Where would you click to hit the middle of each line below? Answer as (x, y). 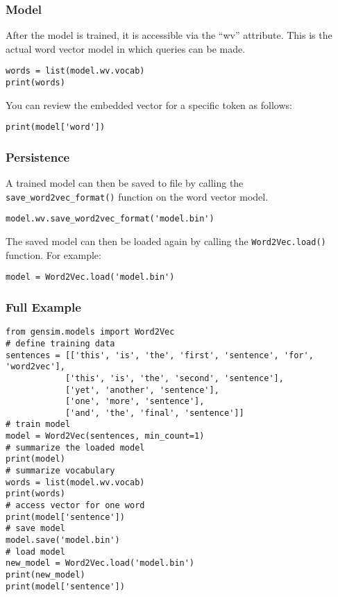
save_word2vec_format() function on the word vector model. (137, 196)
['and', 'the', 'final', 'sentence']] (154, 413)
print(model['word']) (56, 127)
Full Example (43, 306)
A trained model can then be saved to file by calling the (125, 183)
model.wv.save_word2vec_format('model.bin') (110, 219)
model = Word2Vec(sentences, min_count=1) (105, 436)
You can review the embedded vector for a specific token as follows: (149, 104)
